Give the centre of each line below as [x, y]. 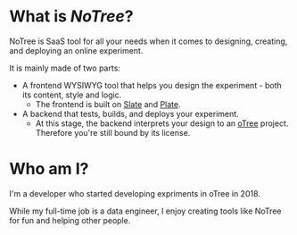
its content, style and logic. [72, 95]
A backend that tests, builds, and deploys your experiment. [130, 113]
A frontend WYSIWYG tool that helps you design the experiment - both [152, 85]
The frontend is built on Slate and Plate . [108, 104]
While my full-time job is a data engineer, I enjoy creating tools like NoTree [145, 211]
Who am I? [49, 169]
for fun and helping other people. [70, 220]
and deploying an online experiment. [76, 50]
